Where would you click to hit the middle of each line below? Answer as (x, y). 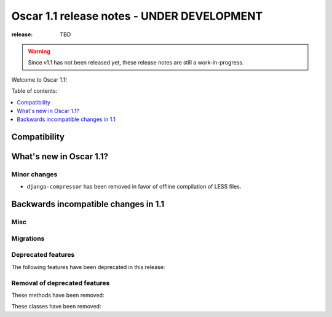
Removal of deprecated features (61, 283)
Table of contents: (34, 91)
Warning (39, 51)
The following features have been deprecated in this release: (88, 267)
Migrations (28, 238)
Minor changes (34, 174)
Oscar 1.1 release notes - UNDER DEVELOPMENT (137, 16)
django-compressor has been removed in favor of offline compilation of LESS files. (134, 187)
